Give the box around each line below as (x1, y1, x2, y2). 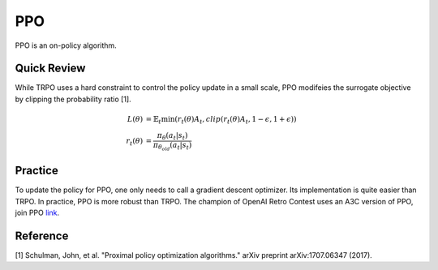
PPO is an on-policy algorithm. (15, 41, 117, 50)
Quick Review (15, 62, 86, 75)
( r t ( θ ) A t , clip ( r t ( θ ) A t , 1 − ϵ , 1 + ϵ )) (174, 114, 297, 126)
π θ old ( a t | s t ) (152, 140, 192, 152)
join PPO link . (15, 208, 60, 218)
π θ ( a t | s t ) (157, 131, 188, 142)
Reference (15, 229, 69, 242)
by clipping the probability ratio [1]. (15, 94, 131, 104)
